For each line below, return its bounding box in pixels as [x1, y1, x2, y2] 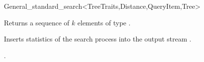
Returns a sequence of [4, 17, 70, 27]
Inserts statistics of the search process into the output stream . [4, 34, 191, 44]
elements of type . [77, 17, 131, 27]
